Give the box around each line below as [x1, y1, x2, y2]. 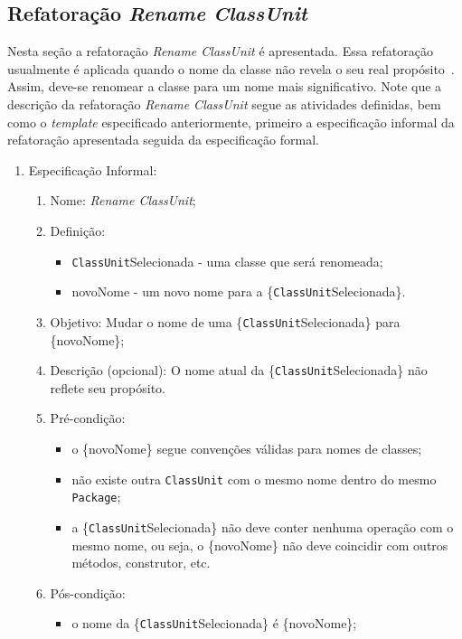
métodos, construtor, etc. [71, 553, 211, 572]
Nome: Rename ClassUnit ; [50, 191, 196, 210]
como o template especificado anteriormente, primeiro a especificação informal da [7, 112, 455, 131]
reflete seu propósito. [50, 378, 165, 397]
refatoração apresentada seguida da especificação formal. [7, 130, 319, 149]
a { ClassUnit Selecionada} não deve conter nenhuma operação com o [71, 517, 454, 536]
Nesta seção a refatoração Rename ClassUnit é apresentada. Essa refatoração [7, 42, 434, 61]
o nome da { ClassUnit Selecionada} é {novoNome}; [71, 614, 357, 633]
